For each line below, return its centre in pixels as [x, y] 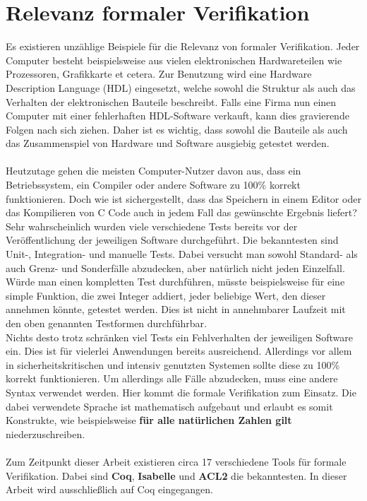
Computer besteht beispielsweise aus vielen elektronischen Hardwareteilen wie [174, 60]
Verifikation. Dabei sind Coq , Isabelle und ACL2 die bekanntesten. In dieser [176, 475]
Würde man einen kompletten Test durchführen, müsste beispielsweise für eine [175, 282]
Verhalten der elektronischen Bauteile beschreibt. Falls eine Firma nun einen [171, 101]
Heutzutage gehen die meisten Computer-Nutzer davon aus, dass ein [154, 171]
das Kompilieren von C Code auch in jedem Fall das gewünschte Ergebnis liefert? [181, 212]
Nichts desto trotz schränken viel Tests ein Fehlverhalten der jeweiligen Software [179, 337]
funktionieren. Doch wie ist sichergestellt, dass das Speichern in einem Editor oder [183, 198]
